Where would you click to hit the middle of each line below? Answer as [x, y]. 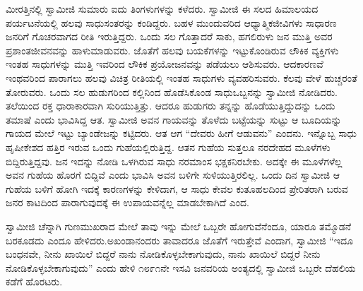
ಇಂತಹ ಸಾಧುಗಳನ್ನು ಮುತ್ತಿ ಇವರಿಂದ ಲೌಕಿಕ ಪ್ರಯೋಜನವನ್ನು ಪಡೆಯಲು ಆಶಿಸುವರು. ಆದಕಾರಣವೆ [165, 64]
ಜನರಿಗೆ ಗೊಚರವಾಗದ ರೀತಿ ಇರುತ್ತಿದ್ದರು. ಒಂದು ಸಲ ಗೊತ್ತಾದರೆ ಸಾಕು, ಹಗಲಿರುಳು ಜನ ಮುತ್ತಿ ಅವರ [169, 36]
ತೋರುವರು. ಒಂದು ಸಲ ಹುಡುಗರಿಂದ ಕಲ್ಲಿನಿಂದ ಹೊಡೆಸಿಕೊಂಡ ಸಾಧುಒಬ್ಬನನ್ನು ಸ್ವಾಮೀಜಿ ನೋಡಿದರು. [172, 91]
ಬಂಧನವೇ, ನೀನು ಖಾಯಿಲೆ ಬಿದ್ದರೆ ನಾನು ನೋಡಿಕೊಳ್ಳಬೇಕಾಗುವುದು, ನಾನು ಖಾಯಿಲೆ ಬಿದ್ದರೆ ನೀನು [163, 254]
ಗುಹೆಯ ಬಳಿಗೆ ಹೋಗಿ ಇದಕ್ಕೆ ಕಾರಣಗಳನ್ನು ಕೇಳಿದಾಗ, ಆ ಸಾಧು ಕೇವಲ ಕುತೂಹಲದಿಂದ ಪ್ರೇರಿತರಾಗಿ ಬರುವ [177, 188]
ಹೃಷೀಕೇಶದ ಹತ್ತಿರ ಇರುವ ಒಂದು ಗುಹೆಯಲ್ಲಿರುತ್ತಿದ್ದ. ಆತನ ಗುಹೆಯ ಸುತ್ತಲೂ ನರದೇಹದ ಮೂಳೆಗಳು [168, 147]
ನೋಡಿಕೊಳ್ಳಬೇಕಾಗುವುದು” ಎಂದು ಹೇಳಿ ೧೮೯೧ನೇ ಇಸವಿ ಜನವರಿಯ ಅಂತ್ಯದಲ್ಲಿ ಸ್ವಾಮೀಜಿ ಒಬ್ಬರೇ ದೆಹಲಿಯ [181, 267]
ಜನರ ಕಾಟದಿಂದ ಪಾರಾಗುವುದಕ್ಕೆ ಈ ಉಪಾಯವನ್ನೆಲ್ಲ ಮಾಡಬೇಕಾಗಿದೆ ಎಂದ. [128, 202]
